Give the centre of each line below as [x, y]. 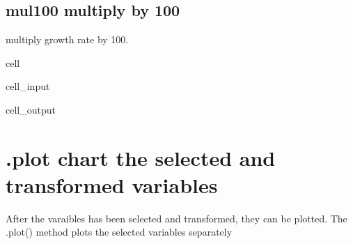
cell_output [31, 109]
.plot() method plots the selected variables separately [119, 232]
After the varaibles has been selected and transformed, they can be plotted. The [176, 218]
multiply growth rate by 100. [67, 39]
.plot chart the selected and [141, 157]
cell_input [28, 86]
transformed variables [112, 184]
